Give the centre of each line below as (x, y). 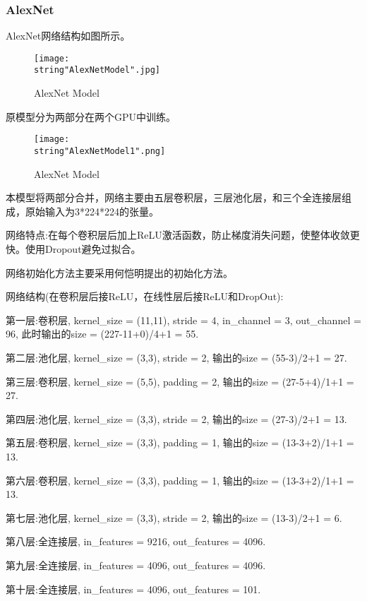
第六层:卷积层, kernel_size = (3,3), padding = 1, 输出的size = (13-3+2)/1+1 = (180, 480)
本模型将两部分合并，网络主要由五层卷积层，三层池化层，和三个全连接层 (174, 197)
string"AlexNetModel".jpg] (97, 70)
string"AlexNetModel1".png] (100, 151)
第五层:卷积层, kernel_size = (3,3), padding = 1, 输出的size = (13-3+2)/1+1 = (180, 442)
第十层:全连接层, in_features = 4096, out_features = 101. (133, 589)
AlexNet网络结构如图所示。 (68, 36)
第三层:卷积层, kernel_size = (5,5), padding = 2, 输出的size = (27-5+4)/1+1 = (180, 381)
